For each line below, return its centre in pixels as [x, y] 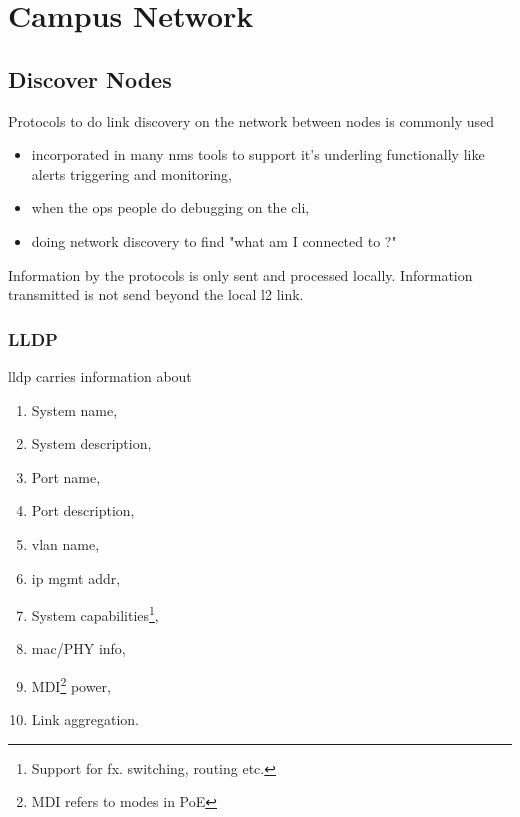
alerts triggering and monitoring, [131, 173]
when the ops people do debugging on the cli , [170, 207]
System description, [91, 443]
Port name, [66, 476]
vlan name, [65, 543]
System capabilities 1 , [95, 613]
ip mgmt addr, [76, 577]
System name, [74, 409]
